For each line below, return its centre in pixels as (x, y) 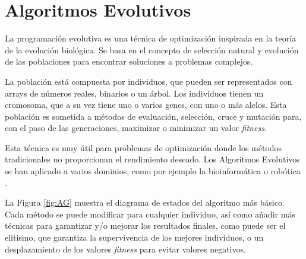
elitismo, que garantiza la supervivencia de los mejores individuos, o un (134, 237)
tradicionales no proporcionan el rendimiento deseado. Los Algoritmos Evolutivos (152, 159)
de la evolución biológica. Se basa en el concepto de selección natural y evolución (152, 49)
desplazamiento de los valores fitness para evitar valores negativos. (125, 249)
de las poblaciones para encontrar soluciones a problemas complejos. (129, 61)
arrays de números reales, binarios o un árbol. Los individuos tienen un (134, 93)
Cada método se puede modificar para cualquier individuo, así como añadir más (150, 214)
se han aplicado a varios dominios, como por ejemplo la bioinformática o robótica (153, 171)
